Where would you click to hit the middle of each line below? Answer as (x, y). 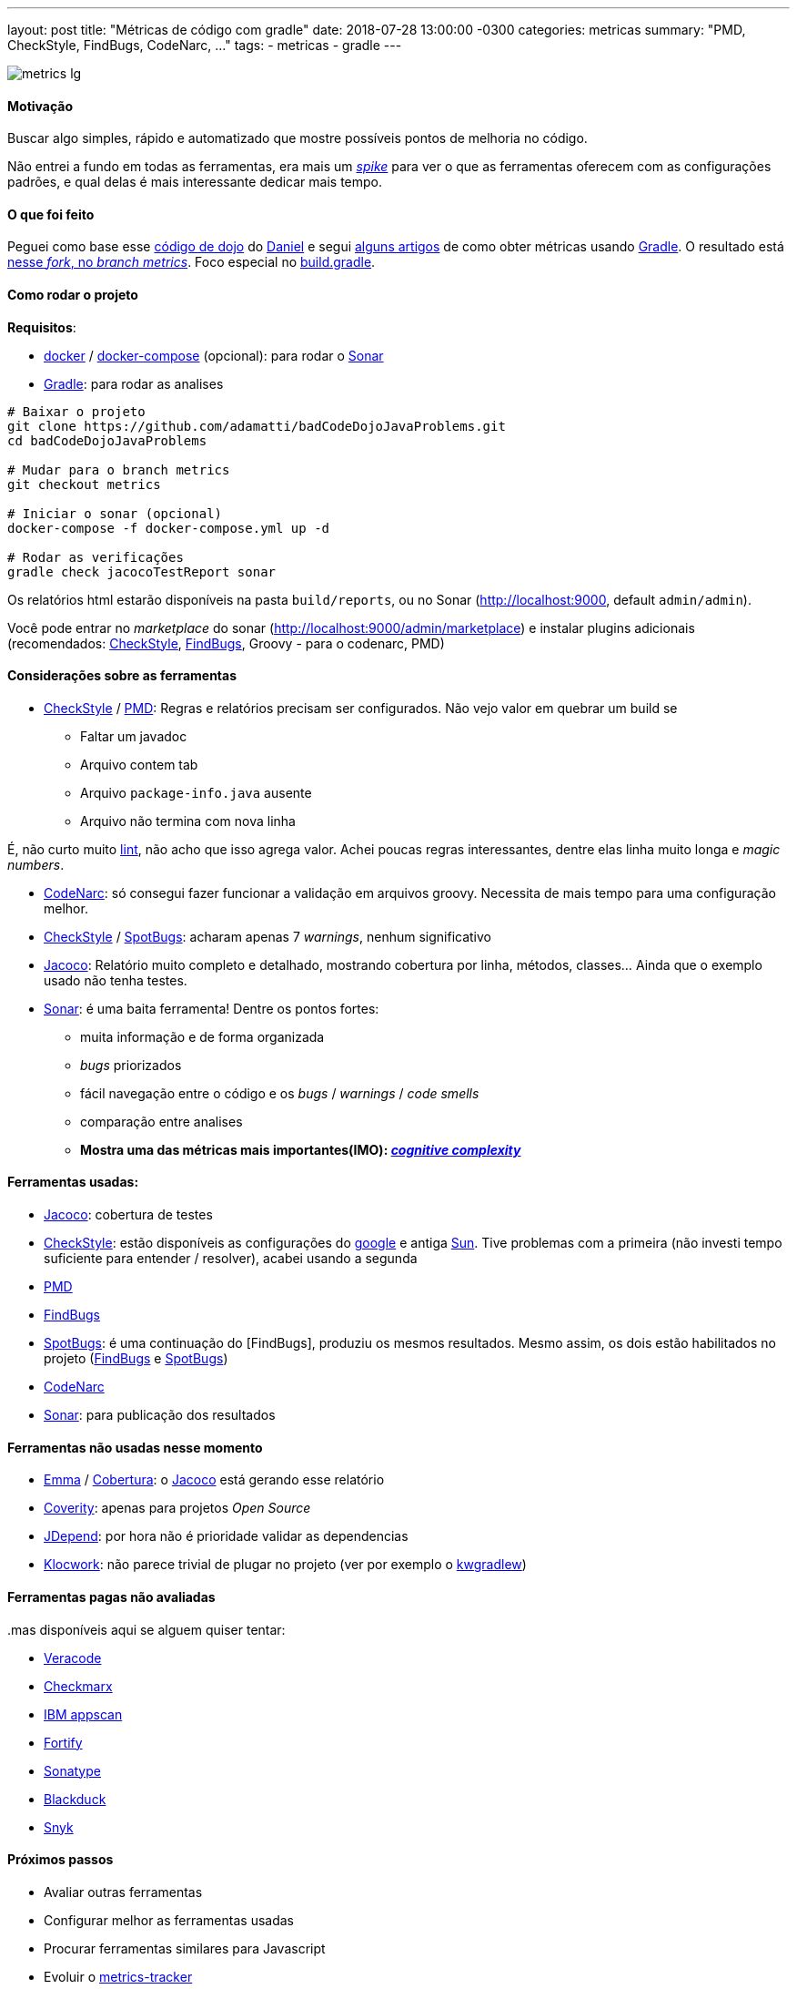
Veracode (73, 1657)
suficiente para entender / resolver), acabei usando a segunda (231, 1259)
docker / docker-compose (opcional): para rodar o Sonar (214, 355)
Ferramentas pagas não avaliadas (111, 1596)
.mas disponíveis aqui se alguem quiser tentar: (146, 1629)
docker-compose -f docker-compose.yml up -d (169, 528)
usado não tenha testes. (116, 980)
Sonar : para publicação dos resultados (160, 1415)
